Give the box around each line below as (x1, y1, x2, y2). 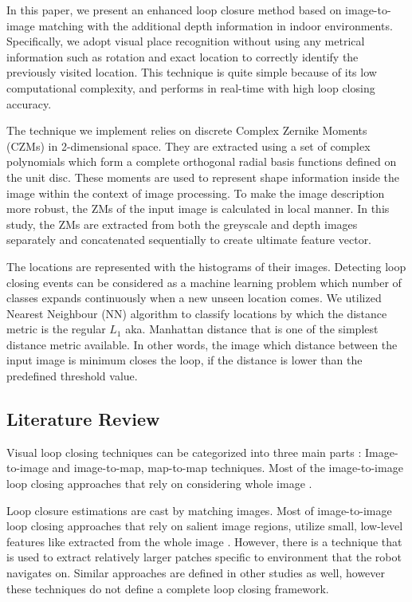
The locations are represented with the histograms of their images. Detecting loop (6, 258, 406, 274)
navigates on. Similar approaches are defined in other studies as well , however (6, 565, 386, 581)
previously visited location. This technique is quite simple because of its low (6, 64, 377, 81)
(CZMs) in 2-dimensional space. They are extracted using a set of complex (6, 137, 371, 154)
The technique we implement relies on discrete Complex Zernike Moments (6, 122, 367, 139)
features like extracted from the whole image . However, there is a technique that (6, 533, 402, 549)
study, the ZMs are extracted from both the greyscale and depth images (6, 215, 358, 232)
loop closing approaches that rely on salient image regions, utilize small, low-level (6, 517, 403, 534)
